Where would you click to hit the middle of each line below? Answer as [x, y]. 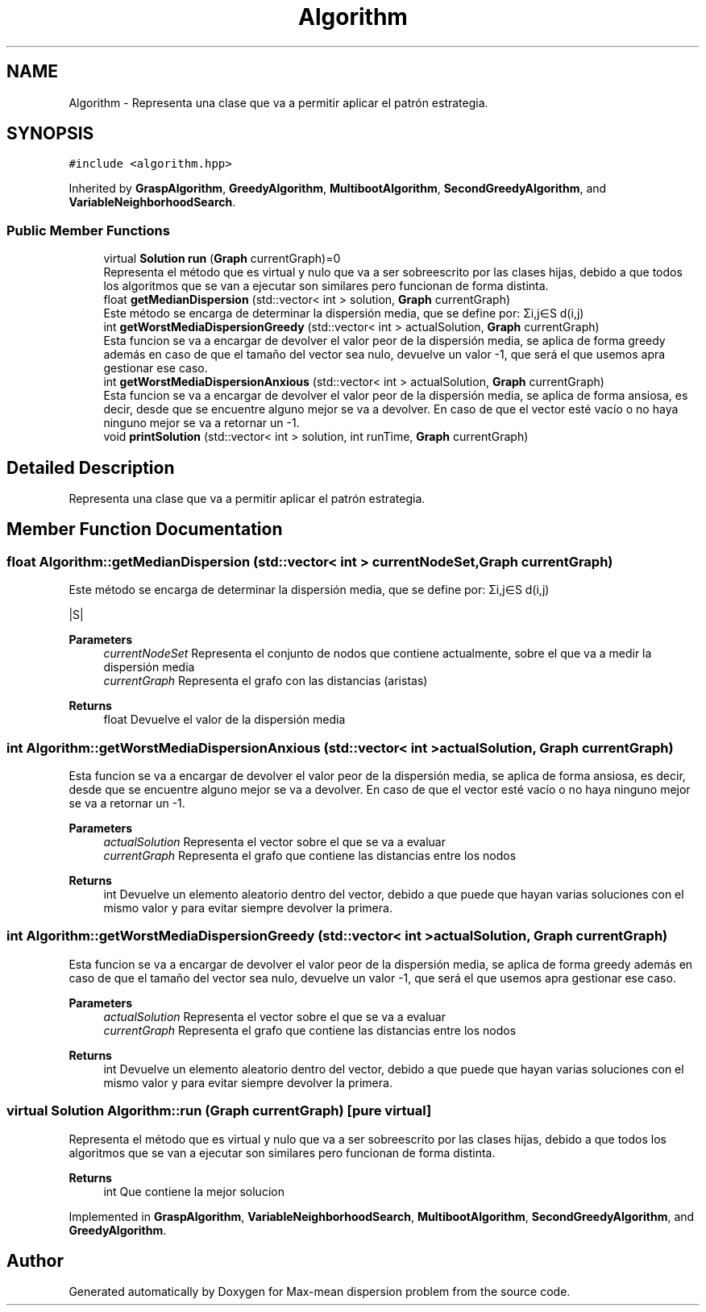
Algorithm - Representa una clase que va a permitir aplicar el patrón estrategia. [278, 102]
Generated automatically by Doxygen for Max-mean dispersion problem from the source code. [320, 1292]
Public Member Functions [88, 230]
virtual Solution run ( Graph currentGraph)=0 [222, 259]
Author [35, 1260]
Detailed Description [91, 467]
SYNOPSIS [50, 134]
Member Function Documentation [145, 529]
